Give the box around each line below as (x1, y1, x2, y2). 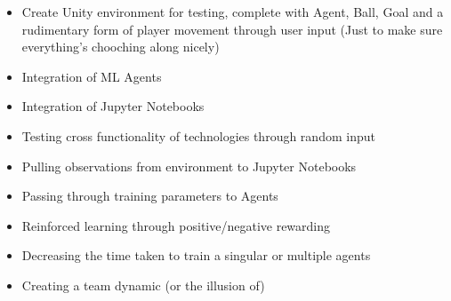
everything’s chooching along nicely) (21, 37, 220, 56)
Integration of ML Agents (21, 67, 162, 85)
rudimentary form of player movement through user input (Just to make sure (21, 20, 443, 38)
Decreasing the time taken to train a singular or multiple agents (21, 246, 371, 265)
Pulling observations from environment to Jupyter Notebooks (21, 156, 357, 175)
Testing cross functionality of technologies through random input (21, 126, 375, 145)
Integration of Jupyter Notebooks (21, 97, 205, 115)
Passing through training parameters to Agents (21, 186, 278, 205)
